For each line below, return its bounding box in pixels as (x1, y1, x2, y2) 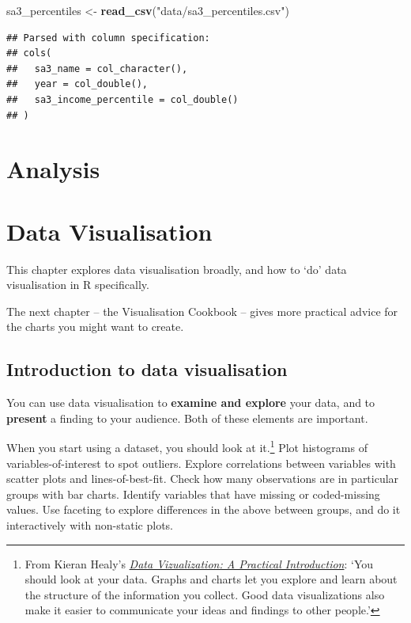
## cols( (6, 47, 52, 59)
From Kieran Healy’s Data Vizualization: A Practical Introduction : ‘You (25, 555, 374, 572)
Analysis (6, 153, 100, 185)
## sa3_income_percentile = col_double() (6, 93, 239, 105)
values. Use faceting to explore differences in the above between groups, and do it (6, 501, 401, 518)
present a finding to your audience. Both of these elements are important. (6, 409, 368, 426)
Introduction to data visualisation (6, 357, 288, 382)
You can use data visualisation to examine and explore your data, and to (6, 394, 375, 411)
